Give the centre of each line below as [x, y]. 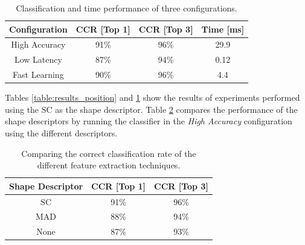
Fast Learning [38, 75]
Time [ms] [223, 29]
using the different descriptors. [61, 133]
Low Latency [38, 59]
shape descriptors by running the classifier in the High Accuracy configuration [149, 121]
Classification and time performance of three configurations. [127, 8]
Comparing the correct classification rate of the [109, 153]
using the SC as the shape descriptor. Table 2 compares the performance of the [151, 109]
